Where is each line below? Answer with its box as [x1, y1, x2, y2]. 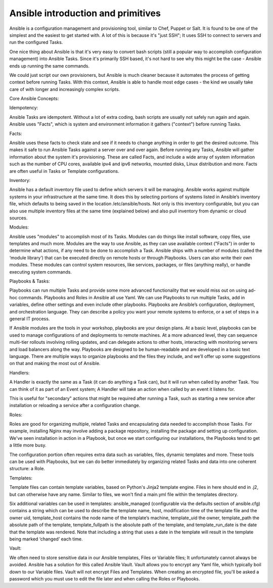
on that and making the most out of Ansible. [9, 360, 101, 367]
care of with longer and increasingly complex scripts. [9, 86, 120, 92]
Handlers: [9, 370, 30, 376]
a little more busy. [9, 442, 47, 448]
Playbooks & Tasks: [9, 278, 50, 284]
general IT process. [9, 316, 50, 322]
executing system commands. [9, 268, 72, 275]
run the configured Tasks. [9, 39, 63, 46]
